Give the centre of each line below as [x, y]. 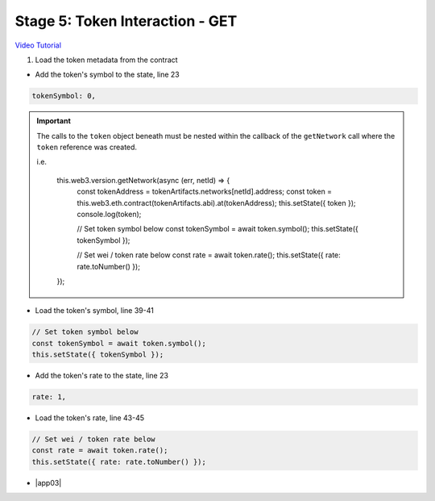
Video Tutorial [38, 45]
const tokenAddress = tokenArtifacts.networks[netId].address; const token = [205, 192]
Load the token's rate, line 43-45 [90, 418]
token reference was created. [87, 147]
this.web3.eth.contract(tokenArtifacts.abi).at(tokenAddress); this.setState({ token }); [216, 202]
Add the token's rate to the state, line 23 [102, 376]
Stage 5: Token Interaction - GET [126, 21]
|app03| [48, 482]
